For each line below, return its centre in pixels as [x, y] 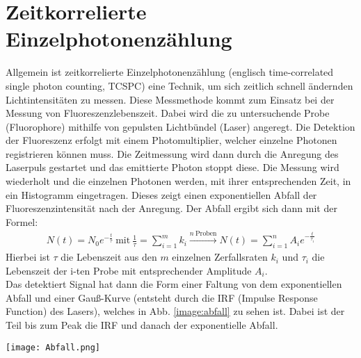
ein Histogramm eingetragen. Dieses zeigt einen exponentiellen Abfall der [161, 194]
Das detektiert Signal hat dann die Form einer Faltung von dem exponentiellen [174, 284]
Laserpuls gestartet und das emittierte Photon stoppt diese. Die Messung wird [173, 167]
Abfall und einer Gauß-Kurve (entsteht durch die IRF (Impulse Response [162, 297]
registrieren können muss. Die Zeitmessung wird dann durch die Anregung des [172, 153]
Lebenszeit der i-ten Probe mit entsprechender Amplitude [129, 270]
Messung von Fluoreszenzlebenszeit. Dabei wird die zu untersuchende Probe [168, 113]
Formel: [22, 221]
